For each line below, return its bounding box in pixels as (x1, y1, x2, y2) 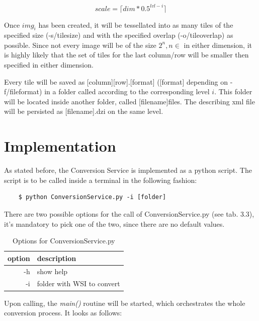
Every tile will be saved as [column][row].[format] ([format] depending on (4, 76, 228, 87)
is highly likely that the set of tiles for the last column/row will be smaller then (4, 49, 249, 60)
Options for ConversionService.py (13, 235, 115, 246)
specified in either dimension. (4, 59, 94, 70)
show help (37, 266, 68, 276)
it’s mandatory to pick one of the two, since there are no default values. (4, 218, 225, 229)
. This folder (214, 86, 252, 97)
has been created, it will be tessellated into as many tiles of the (38, 19, 233, 30)
